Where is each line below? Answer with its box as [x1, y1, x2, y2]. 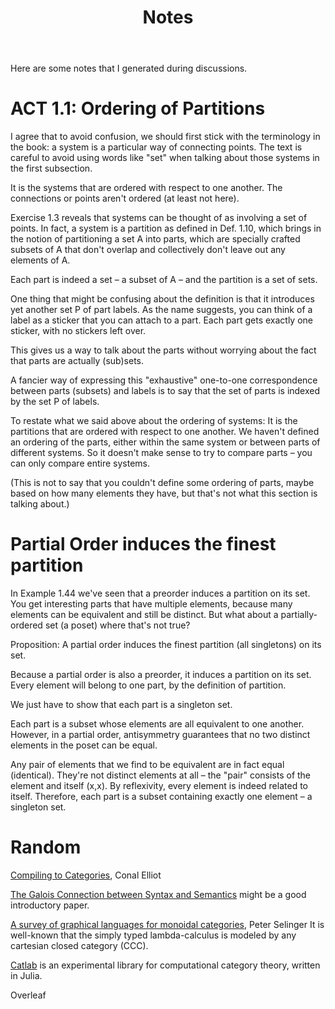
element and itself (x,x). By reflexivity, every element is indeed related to [10, 780, 308, 792]
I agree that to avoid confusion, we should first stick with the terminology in [10, 131, 321, 143]
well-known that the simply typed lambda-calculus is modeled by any [10, 929, 297, 941]
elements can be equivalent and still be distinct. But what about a [10, 609, 279, 621]
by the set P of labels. [10, 396, 100, 408]
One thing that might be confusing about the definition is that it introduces [10, 293, 315, 305]
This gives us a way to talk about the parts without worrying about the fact [10, 344, 317, 356]
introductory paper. [10, 899, 90, 911]
